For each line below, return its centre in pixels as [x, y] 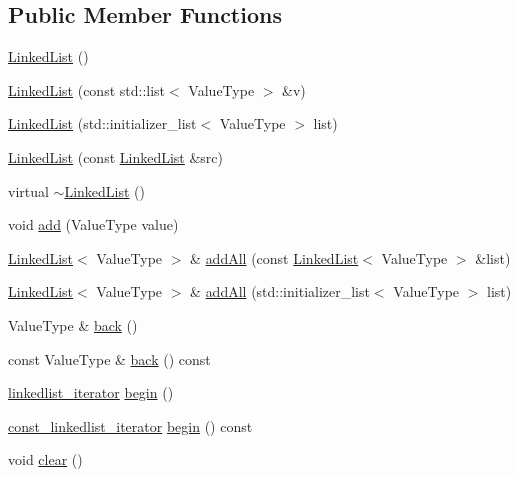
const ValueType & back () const [109, 358]
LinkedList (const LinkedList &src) [116, 156]
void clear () [45, 459]
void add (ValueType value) [93, 224]
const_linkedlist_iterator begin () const [130, 425]
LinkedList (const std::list [87, 89]
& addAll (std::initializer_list [280, 291]
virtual [28, 190]
